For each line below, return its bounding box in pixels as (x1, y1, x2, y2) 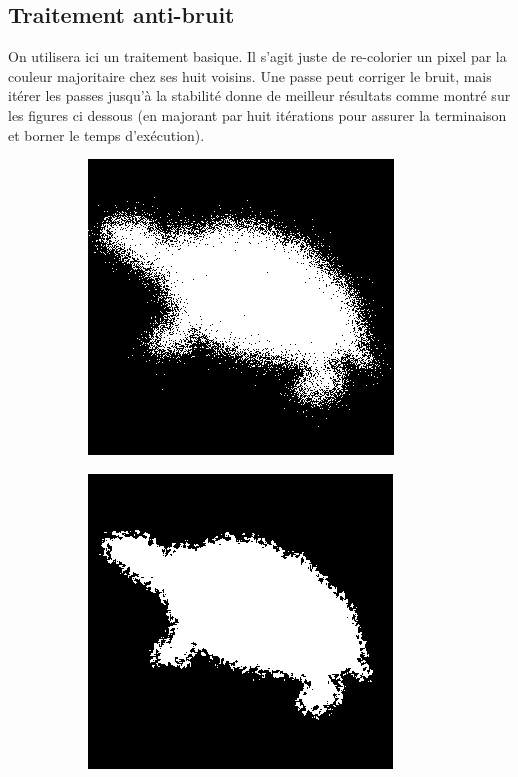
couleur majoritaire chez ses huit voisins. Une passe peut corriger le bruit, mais (8, 65, 492, 86)
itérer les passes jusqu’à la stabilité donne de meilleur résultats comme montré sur (8, 85, 511, 106)
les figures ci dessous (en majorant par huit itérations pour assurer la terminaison (8, 104, 507, 125)
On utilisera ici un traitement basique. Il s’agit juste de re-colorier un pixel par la (8, 46, 507, 67)
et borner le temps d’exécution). (8, 124, 205, 145)
